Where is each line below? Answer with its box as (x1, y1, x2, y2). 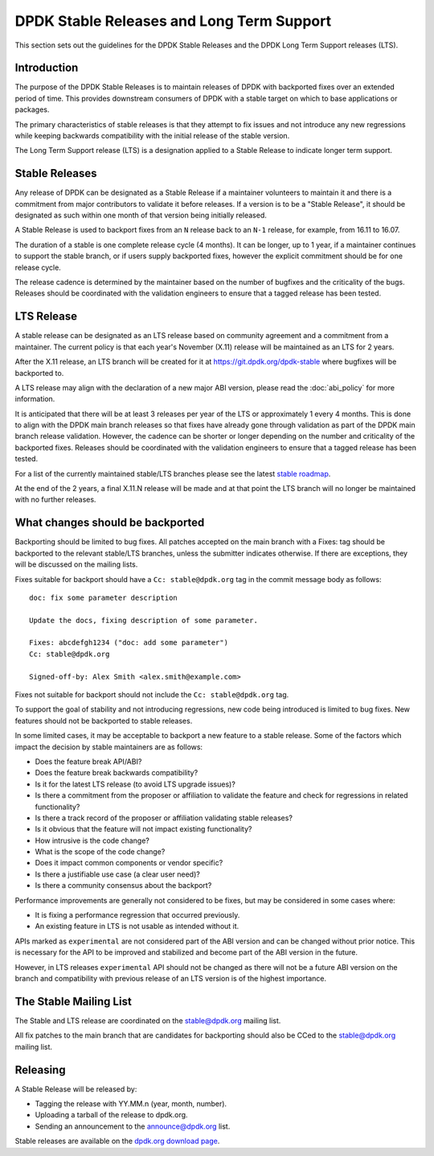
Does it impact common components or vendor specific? (35, 858, 223, 868)
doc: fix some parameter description (29, 592, 178, 602)
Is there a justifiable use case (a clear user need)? (35, 869, 200, 879)
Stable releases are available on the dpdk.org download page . (14, 1136, 220, 1146)
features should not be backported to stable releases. (14, 716, 193, 725)
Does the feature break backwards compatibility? (35, 768, 199, 778)
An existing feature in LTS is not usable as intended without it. (35, 922, 240, 931)
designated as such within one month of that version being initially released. (14, 210, 267, 221)
